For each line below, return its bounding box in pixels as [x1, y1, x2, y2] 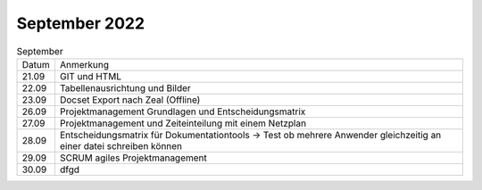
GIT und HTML [59, 70, 122, 82]
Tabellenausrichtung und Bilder [59, 81, 191, 94]
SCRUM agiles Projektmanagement [59, 152, 207, 164]
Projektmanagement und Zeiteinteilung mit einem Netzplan [59, 117, 307, 129]
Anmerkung [59, 58, 110, 70]
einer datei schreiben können [59, 139, 183, 152]
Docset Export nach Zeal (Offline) [59, 94, 201, 106]
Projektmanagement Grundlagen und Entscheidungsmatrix [59, 105, 306, 118]
